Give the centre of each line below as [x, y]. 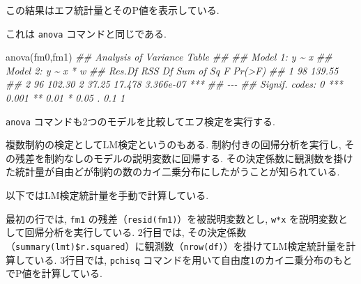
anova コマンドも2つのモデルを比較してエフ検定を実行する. [140, 121]
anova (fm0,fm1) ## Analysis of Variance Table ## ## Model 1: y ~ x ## [169, 57]
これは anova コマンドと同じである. [86, 33]
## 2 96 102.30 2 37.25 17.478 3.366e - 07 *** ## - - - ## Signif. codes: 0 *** [174, 84]
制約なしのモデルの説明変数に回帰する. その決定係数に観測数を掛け [199, 158]
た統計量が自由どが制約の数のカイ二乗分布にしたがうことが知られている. [173, 172]
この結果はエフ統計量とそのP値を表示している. [113, 10]
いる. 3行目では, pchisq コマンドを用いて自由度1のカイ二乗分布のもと [193, 259]
